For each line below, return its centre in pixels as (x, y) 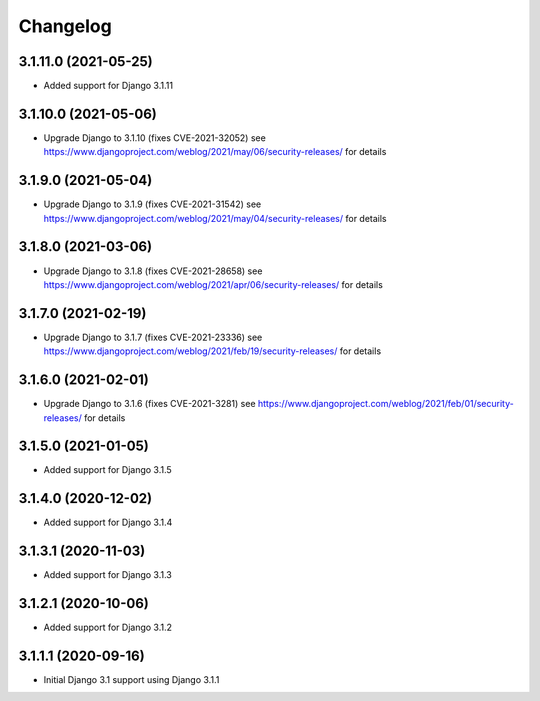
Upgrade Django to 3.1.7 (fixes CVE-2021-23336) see (153, 337)
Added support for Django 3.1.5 (107, 470)
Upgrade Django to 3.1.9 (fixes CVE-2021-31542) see (152, 204)
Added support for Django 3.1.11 (108, 86)
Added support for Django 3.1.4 (108, 522)
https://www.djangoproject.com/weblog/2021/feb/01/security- (385, 404)
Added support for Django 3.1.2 (108, 627)
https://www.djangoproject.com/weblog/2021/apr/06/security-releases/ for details (213, 284)
